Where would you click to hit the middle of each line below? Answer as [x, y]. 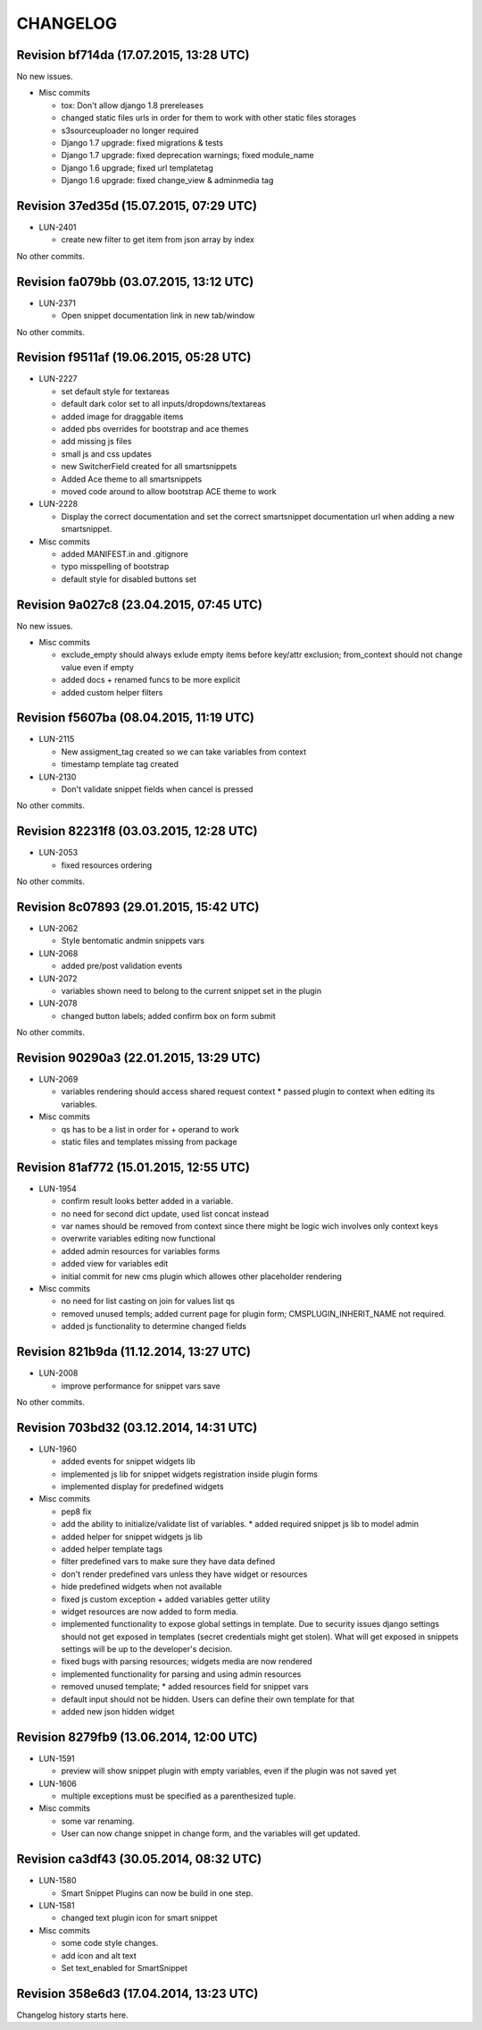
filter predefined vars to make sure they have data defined [168, 1562]
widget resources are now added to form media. [150, 1611]
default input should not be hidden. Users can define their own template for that [208, 1699]
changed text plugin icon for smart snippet [139, 1918]
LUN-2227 [58, 379]
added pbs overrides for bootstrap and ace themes [155, 429]
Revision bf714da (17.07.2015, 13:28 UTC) [133, 55]
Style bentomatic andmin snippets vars [133, 941]
